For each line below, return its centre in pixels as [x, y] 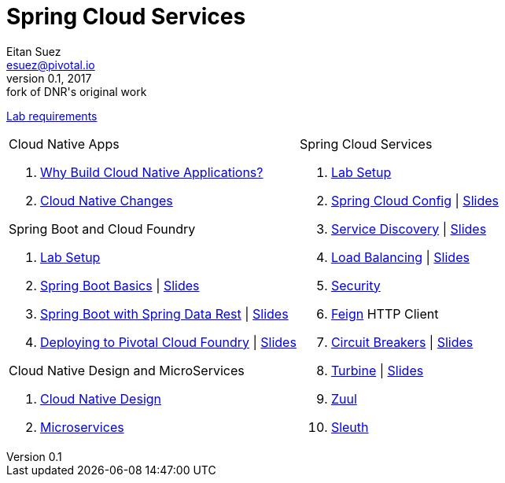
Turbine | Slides [377, 370]
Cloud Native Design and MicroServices [127, 370]
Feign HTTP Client [385, 313]
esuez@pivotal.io [51, 65]
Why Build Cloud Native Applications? [152, 172]
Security [356, 285]
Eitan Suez [34, 51]
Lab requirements [52, 116]
